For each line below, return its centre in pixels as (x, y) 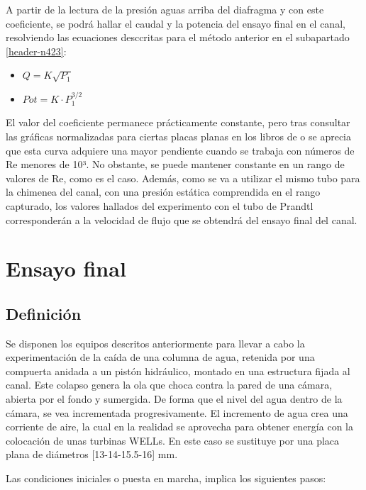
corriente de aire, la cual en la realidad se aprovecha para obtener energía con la (179, 427)
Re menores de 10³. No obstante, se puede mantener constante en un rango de (175, 164)
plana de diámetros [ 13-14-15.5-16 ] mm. (92, 454)
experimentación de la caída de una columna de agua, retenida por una (160, 357)
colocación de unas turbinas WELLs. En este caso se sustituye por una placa (173, 440)
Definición (44, 313)
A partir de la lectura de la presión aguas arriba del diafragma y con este (165, 9)
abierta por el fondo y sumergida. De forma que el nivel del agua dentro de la (174, 399)
